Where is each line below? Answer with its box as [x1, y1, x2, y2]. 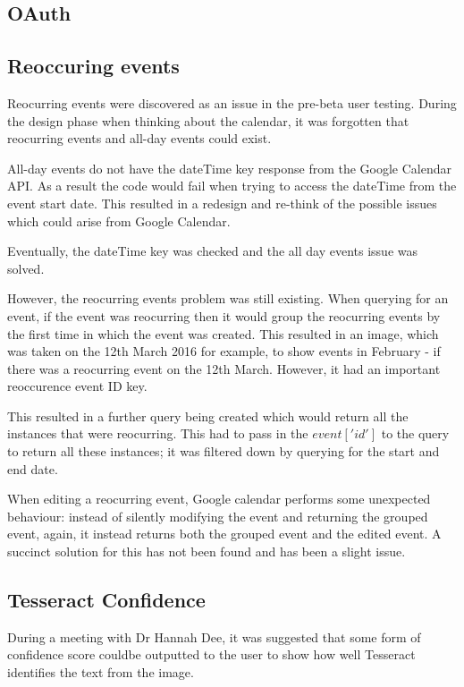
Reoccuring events [7, 52, 180, 80]
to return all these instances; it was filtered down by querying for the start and [7, 442, 440, 461]
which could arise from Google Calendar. [7, 211, 231, 230]
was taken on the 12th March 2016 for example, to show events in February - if [7, 342, 441, 360]
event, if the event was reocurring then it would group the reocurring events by [7, 306, 441, 325]
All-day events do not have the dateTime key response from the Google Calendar [7, 158, 452, 177]
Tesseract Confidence [7, 586, 206, 614]
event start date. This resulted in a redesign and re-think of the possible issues [7, 193, 437, 212]
